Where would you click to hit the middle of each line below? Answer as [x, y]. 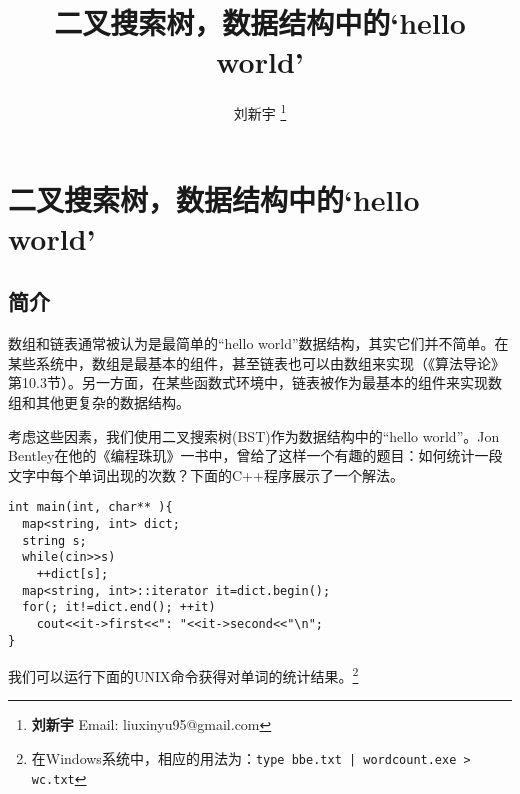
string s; [54, 540]
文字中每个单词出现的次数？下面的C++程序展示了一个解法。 [206, 474]
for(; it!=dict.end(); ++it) [119, 607]
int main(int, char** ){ [90, 507]
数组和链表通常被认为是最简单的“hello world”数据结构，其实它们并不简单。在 [258, 343]
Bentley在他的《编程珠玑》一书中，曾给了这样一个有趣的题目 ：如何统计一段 [255, 455]
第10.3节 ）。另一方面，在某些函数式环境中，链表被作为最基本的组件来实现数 [255, 382]
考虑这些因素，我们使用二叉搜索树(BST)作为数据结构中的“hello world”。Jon [254, 435]
